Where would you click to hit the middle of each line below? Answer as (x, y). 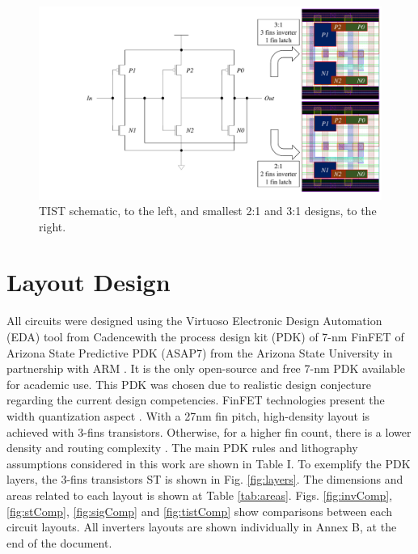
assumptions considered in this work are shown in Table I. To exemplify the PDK (209, 463)
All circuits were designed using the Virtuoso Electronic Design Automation (194, 321)
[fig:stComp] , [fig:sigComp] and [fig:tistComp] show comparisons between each (199, 511)
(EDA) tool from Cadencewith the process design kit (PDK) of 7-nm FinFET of (205, 336)
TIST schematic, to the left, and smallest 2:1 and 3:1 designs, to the (208, 211)
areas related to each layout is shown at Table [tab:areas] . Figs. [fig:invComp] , (200, 495)
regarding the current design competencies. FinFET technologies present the (196, 400)
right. (53, 226)
